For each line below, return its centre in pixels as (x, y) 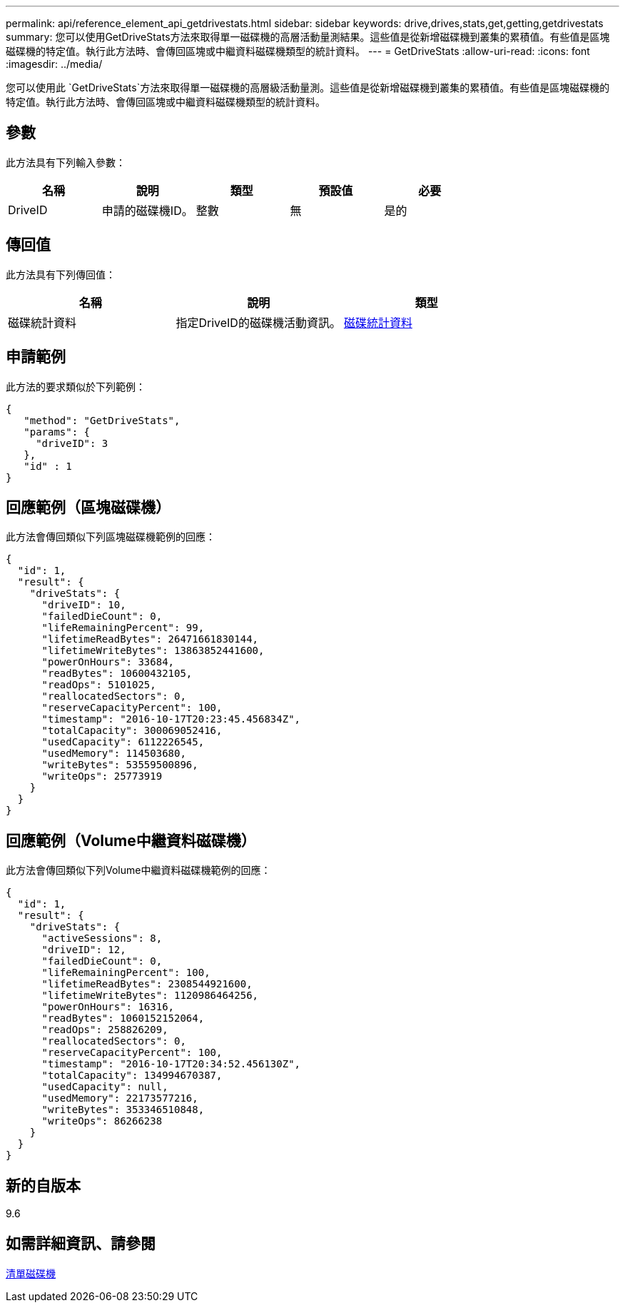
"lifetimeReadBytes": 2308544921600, (147, 984)
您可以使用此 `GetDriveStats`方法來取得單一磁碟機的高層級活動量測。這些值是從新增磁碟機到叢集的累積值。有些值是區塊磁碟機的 (308, 87)
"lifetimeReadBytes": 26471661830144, (150, 639)
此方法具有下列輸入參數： (66, 162)
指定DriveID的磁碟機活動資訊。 (258, 322)
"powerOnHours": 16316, (108, 1007)
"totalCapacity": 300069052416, (132, 731)
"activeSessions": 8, (102, 939)
